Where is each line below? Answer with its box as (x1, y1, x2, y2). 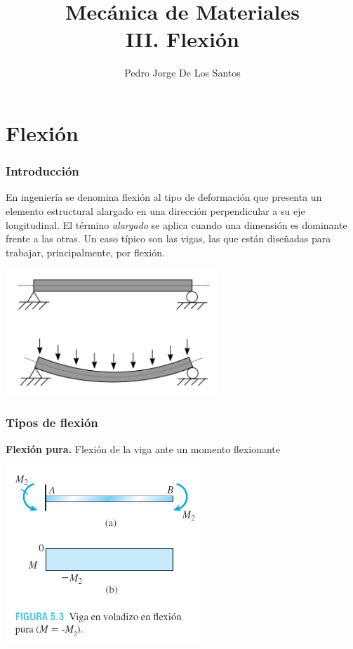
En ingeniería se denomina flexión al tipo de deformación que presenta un (6, 190, 322, 204)
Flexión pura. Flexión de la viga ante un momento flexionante (6, 441, 281, 456)
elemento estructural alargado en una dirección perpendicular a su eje (6, 203, 305, 218)
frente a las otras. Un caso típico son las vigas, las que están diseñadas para (6, 231, 331, 246)
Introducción (6, 162, 79, 180)
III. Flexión (126, 25, 239, 53)
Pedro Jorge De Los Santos (124, 65, 241, 80)
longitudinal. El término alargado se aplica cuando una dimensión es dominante (6, 217, 347, 232)
